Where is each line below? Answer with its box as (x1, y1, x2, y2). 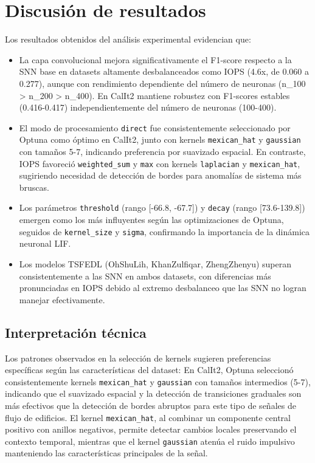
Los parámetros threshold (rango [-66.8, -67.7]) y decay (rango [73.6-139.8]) (19, 201, 305, 214)
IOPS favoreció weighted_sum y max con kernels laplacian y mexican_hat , (19, 157, 300, 170)
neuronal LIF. (19, 237, 71, 250)
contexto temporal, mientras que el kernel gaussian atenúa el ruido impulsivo (5, 434, 295, 447)
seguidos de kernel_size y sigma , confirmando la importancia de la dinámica (19, 225, 310, 238)
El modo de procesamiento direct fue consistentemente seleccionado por (19, 121, 291, 134)
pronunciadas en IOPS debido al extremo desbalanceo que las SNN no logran (19, 281, 306, 294)
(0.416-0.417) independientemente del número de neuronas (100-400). (19, 101, 277, 114)
